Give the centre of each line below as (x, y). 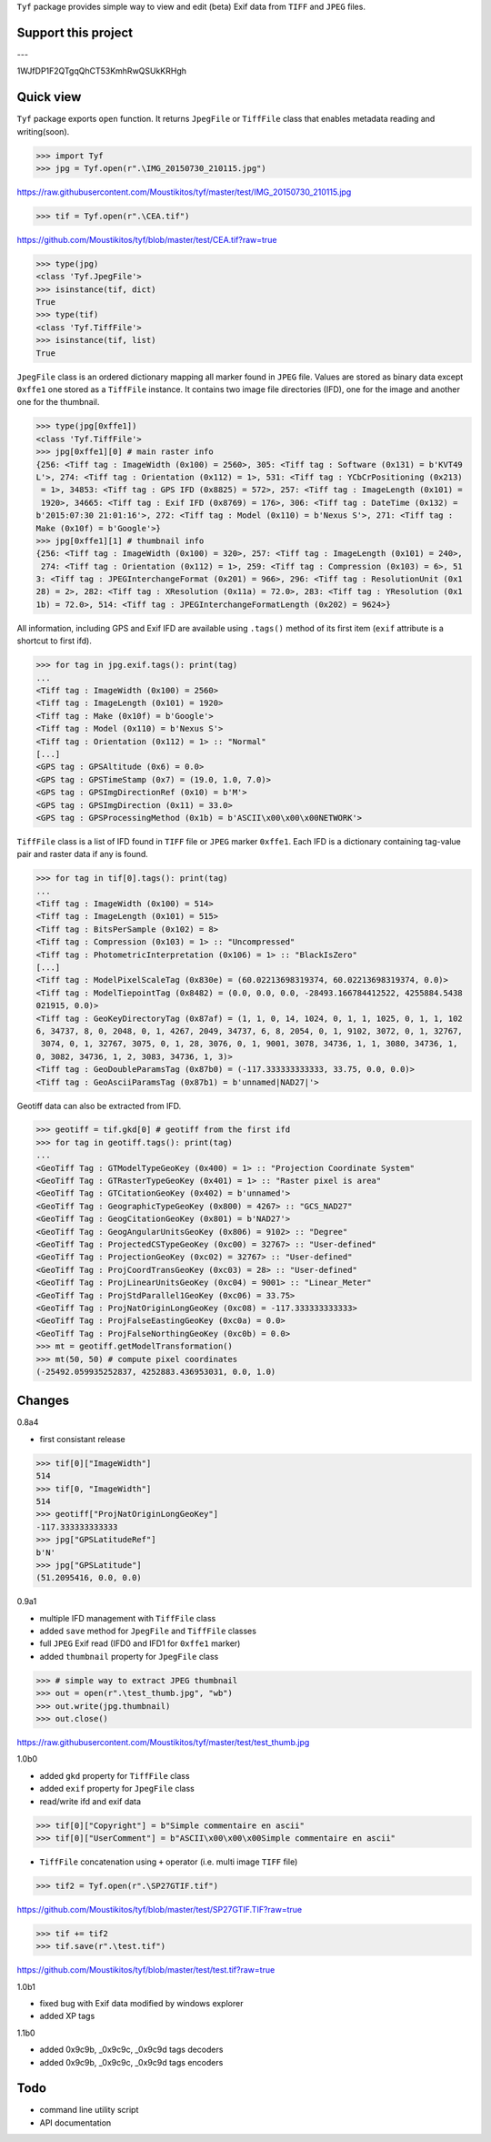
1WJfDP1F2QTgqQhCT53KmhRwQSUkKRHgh (101, 71)
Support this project (75, 32)
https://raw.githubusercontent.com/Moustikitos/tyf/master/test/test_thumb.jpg (163, 1742)
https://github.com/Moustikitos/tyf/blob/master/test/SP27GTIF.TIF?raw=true (160, 1909)
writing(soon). (43, 131)
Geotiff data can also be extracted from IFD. (99, 1106)
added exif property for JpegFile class (117, 1789)
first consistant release (83, 1439)
